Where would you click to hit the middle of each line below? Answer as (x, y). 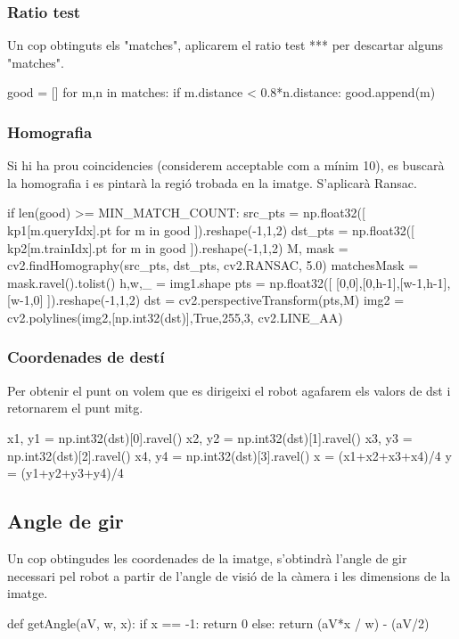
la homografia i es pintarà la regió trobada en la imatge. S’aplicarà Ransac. (212, 182)
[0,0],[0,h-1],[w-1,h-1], (393, 282)
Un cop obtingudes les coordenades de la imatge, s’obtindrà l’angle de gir (207, 557)
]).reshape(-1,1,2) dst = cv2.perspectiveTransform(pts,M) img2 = (226, 300)
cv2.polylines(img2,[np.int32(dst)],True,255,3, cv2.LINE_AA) (175, 317)
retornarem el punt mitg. (75, 408)
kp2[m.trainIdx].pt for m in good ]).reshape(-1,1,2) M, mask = (178, 247)
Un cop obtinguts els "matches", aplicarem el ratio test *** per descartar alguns (225, 45)
